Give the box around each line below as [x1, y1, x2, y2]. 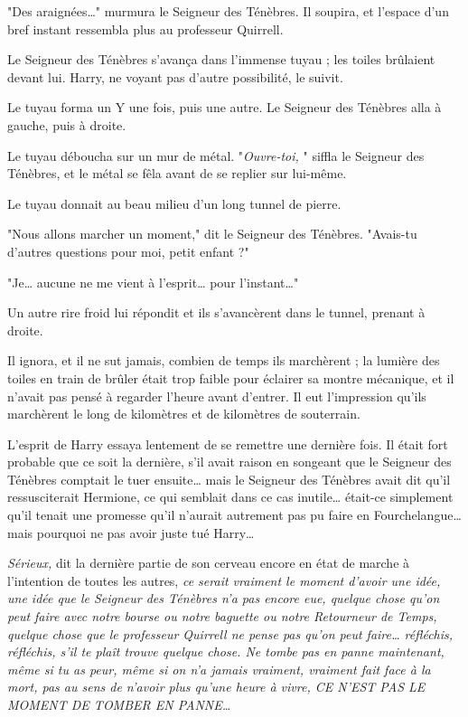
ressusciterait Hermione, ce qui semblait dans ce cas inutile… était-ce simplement [7, 487, 454, 506]
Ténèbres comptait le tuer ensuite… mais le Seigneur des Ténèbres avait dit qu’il [7, 469, 451, 488]
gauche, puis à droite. [7, 115, 126, 134]
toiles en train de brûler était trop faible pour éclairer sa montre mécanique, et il [7, 368, 454, 387]
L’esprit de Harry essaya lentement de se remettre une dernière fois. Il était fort [7, 434, 448, 453]
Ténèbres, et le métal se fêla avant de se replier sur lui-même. [7, 164, 347, 183]
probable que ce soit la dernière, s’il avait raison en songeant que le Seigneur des [7, 452, 452, 471]
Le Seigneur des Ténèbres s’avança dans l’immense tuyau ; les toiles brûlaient [7, 50, 435, 69]
